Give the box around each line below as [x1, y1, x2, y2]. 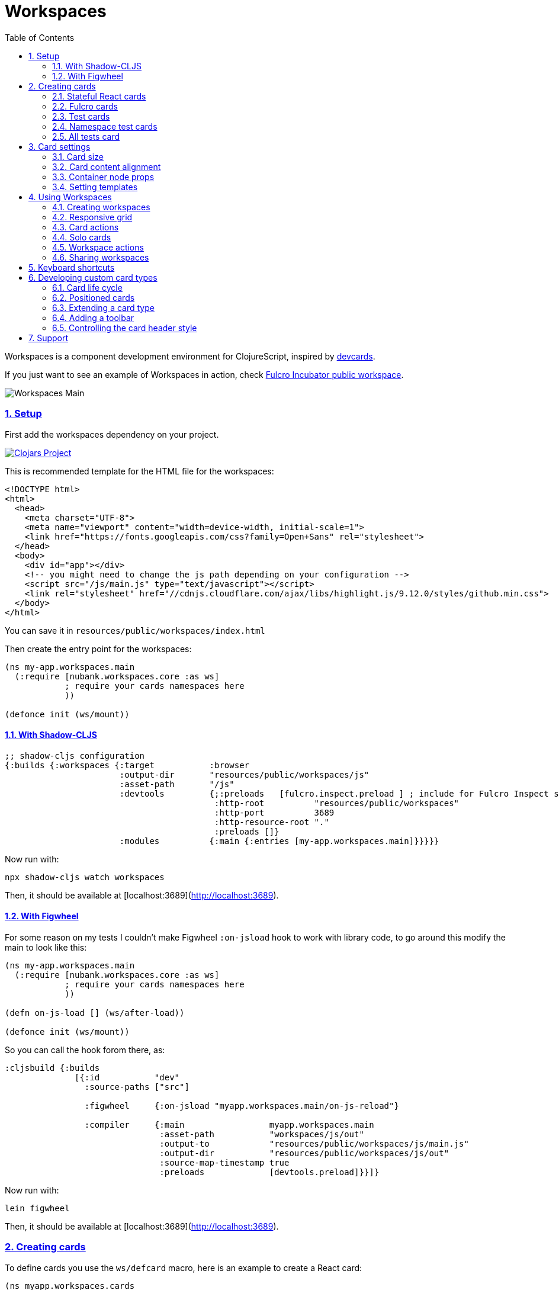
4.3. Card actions [52, 222, 119, 232]
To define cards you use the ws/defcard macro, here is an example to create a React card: [5, 1262, 362, 1273]
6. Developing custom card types [28, 272, 158, 283]
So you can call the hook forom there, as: [5, 1044, 165, 1055]
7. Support [28, 332, 69, 343]
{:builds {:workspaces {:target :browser [5, 760, 250, 770]
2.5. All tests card [52, 131, 120, 142]
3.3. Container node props [52, 171, 155, 182]
